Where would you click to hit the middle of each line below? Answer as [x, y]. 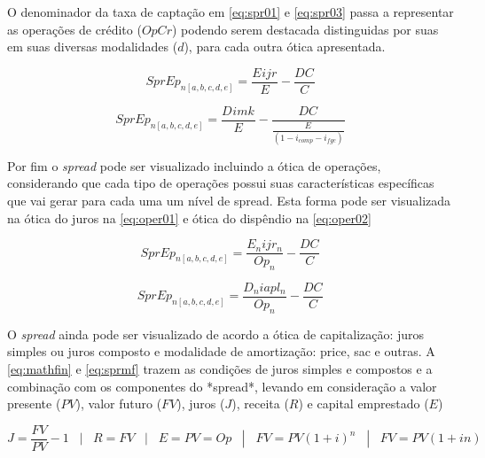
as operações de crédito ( [74, 29]
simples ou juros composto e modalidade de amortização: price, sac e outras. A [221, 351]
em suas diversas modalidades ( [93, 47]
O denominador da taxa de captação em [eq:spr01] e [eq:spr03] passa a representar [231, 12]
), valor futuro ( [119, 404]
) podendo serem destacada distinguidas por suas [305, 29]
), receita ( [260, 404]
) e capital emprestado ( [364, 404]
